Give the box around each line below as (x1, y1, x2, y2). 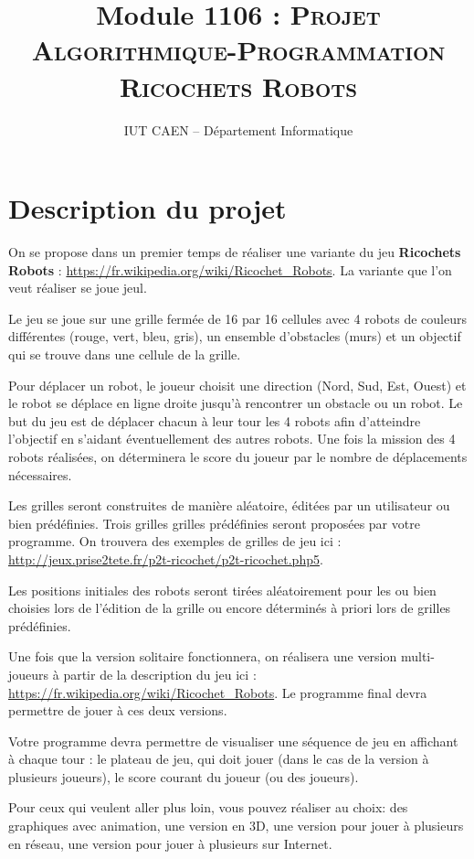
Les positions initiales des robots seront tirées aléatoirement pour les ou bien (8, 580, 437, 599)
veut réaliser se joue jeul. (8, 278, 147, 297)
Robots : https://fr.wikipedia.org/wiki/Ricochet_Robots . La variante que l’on (8, 260, 452, 279)
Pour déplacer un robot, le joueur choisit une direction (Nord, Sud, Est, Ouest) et (8, 375, 467, 394)
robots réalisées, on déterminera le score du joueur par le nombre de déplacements (8, 446, 468, 466)
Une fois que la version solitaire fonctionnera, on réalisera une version (8, 647, 397, 666)
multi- (400, 647, 435, 666)
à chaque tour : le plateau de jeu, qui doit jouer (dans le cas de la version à (8, 749, 429, 768)
